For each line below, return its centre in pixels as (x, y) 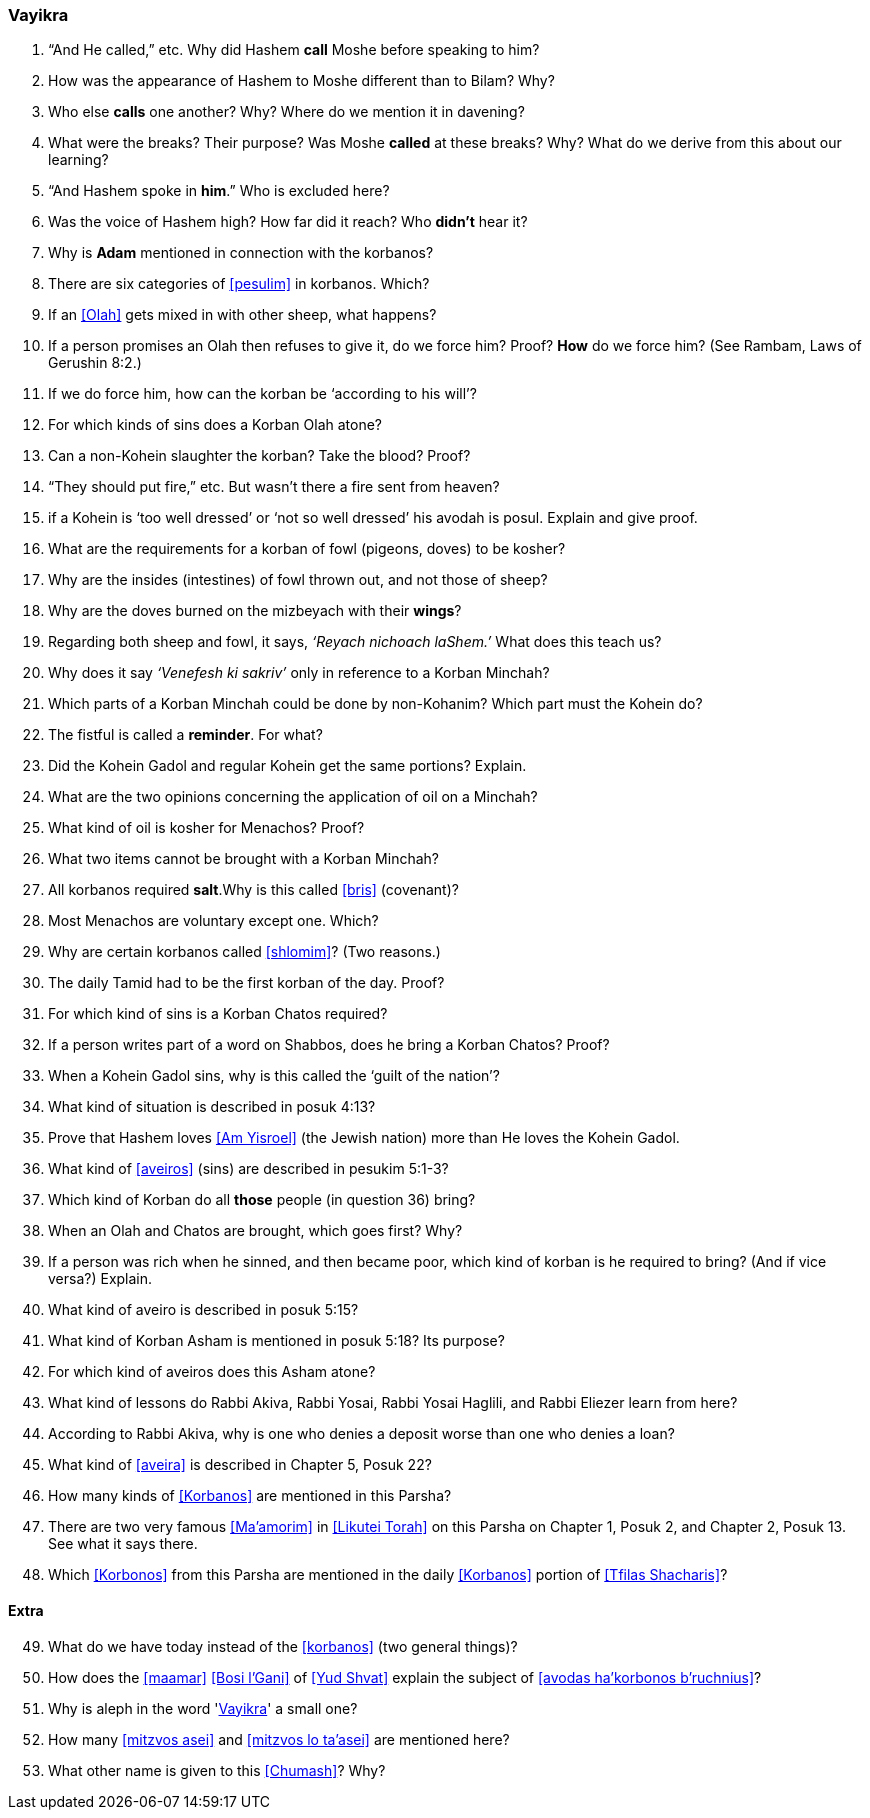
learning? (78, 160)
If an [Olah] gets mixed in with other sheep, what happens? (242, 315)
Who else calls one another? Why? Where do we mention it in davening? (286, 112)
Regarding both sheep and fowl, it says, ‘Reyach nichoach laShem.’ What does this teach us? (355, 642)
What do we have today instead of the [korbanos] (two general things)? (283, 1646)
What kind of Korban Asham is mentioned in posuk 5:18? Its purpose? (276, 1341)
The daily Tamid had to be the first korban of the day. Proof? (246, 983)
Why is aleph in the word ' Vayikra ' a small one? (203, 1708)
